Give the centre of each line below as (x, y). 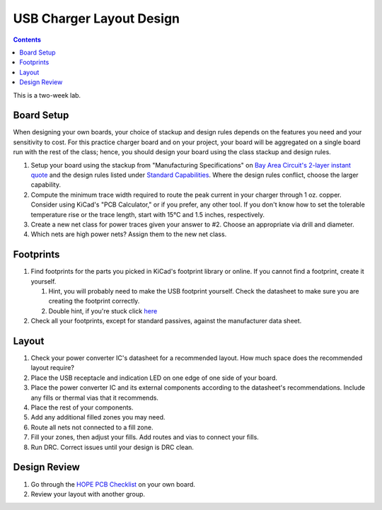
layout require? (52, 368)
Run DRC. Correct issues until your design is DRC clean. (112, 447)
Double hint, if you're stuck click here (103, 311)
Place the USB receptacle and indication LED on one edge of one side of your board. (154, 378)
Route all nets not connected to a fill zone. (92, 427)
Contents (27, 40)
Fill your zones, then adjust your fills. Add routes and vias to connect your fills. (145, 437)
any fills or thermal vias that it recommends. (95, 398)
